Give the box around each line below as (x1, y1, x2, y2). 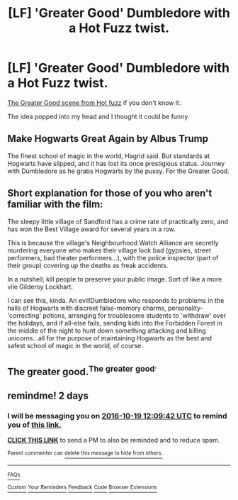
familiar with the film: (7, 199, 103, 211)
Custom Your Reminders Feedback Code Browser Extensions (7, 484, 157, 491)
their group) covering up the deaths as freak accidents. (7, 261, 169, 270)
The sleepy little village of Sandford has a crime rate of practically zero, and (7, 217, 229, 226)
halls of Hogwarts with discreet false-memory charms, (7, 304, 166, 312)
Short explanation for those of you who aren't (7, 187, 212, 199)
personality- (167, 304, 203, 312)
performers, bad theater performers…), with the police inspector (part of (7, 253, 219, 262)
